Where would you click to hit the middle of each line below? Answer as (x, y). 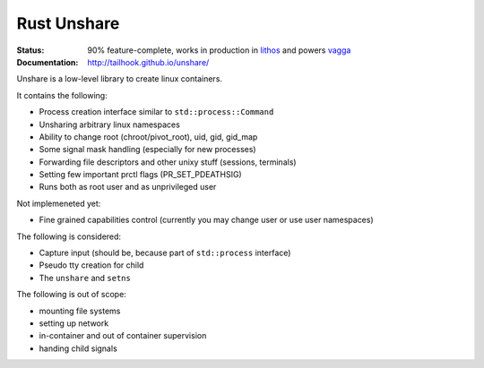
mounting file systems (80, 311)
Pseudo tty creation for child (91, 265)
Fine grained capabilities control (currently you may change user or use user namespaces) (206, 220)
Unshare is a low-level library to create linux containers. (120, 79)
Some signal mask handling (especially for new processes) (147, 150)
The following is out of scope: (72, 295)
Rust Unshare (68, 23)
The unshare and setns (85, 278)
